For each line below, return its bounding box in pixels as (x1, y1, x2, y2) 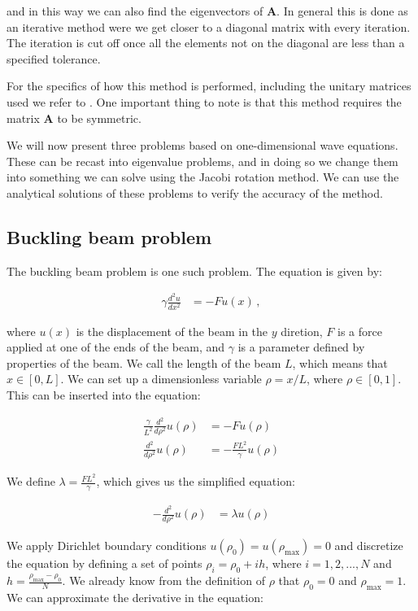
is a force (337, 322, 382, 339)
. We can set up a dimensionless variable (60, 370, 262, 387)
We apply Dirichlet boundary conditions (7, 537, 207, 554)
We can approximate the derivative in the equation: (7, 588, 263, 605)
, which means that (292, 354, 388, 371)
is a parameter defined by (237, 338, 365, 356)
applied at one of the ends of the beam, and (7, 338, 225, 356)
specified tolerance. (7, 50, 101, 67)
